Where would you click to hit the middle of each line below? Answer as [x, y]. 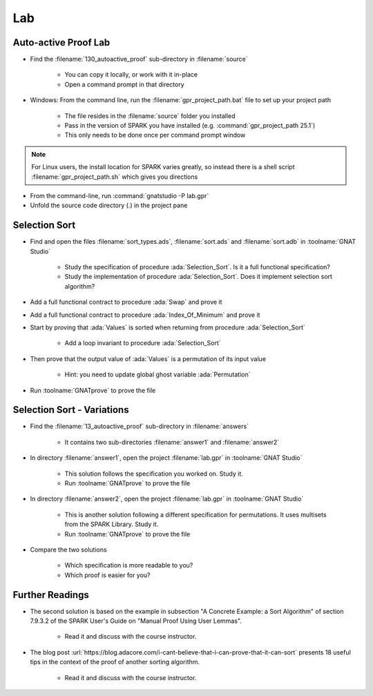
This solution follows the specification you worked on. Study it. [154, 474]
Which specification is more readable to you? [129, 565]
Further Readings [51, 595]
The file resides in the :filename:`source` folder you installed [150, 116]
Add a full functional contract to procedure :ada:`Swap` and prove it [126, 302]
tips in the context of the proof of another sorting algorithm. [115, 662]
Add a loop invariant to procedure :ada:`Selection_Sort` [143, 343]
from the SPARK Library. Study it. [112, 524]
